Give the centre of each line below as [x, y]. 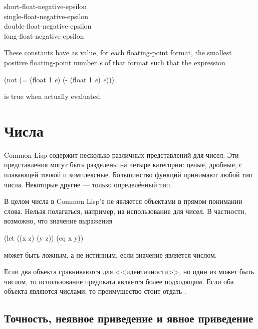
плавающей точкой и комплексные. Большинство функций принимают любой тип [128, 175]
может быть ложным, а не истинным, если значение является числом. [110, 254]
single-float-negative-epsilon [46, 16]
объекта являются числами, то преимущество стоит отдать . [95, 291]
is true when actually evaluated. [53, 96]
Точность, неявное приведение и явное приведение [129, 318]
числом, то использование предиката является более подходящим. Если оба [119, 281]
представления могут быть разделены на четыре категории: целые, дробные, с [123, 164]
